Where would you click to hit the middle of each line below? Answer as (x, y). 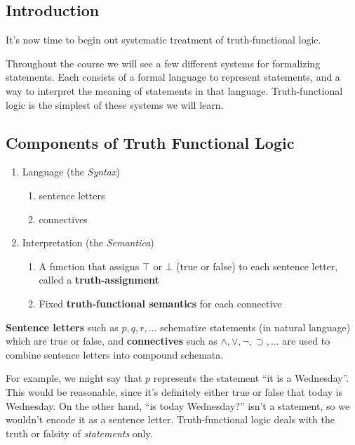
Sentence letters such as (62, 327)
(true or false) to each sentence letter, (257, 266)
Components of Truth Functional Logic (150, 142)
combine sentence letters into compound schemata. (115, 354)
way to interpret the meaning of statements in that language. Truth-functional (174, 90)
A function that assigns (89, 266)
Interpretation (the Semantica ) (88, 243)
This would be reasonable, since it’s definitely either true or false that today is (174, 391)
